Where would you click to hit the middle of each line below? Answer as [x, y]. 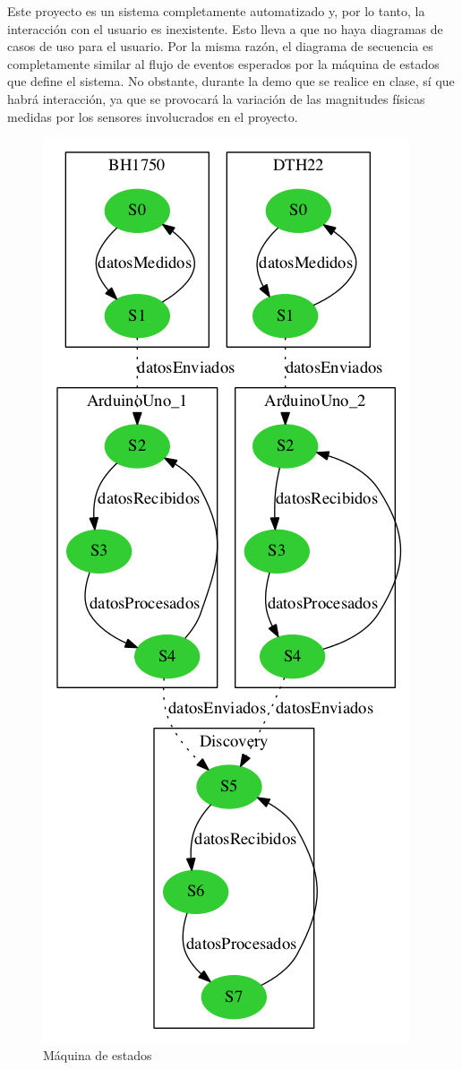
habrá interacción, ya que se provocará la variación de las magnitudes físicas [216, 98]
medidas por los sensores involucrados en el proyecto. [153, 116]
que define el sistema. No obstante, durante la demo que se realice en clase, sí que [231, 81]
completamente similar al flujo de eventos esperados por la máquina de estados [223, 63]
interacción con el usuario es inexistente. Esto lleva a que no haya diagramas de [225, 28]
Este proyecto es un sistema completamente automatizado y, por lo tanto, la [216, 11]
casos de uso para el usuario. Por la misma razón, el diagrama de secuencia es [220, 46]
